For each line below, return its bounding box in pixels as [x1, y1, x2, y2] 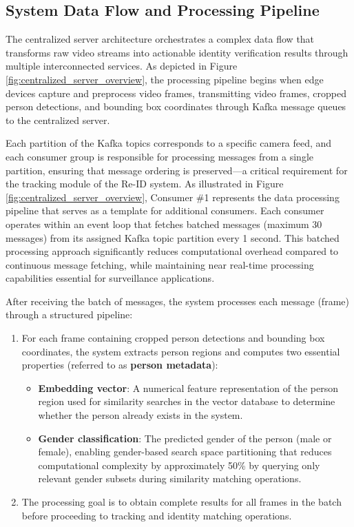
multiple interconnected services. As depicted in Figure [6, 59, 238, 73]
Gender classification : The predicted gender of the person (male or [38, 431, 332, 445]
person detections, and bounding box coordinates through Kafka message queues [6, 99, 346, 114]
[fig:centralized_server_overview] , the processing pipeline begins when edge [6, 72, 324, 86]
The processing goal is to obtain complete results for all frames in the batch [21, 495, 342, 509]
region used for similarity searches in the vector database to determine [38, 394, 335, 409]
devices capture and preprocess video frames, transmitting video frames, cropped [6, 85, 347, 100]
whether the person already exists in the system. [38, 408, 243, 422]
